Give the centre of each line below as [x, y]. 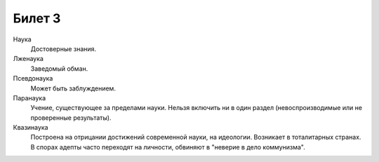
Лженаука [28, 59]
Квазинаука [31, 128]
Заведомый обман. [59, 68]
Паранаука [29, 97]
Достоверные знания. [64, 48]
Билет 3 [37, 18]
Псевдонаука [33, 79]
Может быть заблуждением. [73, 88]
